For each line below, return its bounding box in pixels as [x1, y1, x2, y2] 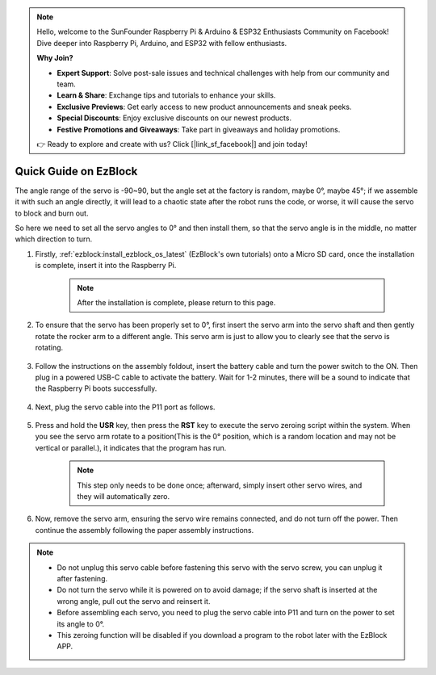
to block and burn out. [15, 208, 89, 218]
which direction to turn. [15, 234, 93, 244]
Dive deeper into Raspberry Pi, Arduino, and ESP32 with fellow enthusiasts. [36, 38, 287, 48]
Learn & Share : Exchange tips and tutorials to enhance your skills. [57, 90, 276, 100]
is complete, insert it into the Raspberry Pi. [35, 261, 177, 270]
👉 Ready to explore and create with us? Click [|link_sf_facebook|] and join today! [36, 139, 308, 149]
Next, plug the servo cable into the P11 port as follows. [35, 402, 216, 412]
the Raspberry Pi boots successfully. [35, 384, 157, 393]
